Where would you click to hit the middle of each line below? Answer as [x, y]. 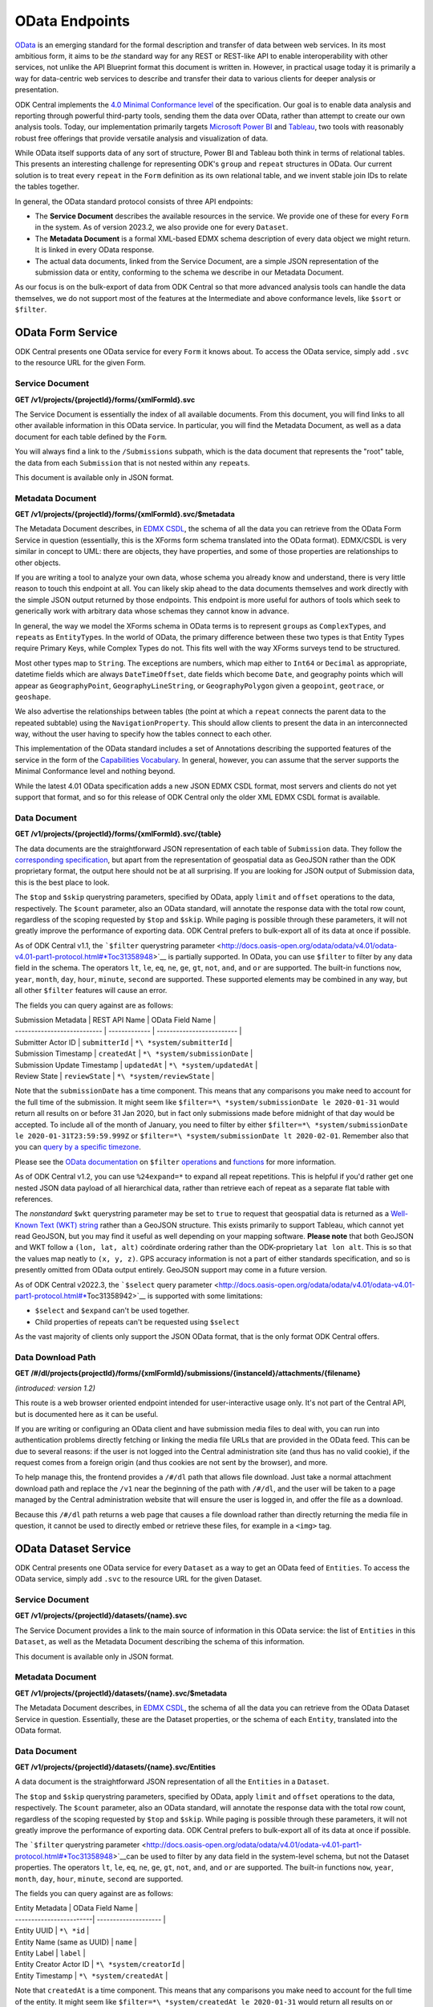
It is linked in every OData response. [95, 250]
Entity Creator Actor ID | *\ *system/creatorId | [100, 1964]
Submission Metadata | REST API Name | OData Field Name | [115, 1020]
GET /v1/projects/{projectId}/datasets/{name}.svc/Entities [115, 1767]
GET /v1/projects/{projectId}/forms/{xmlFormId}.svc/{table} [118, 834]
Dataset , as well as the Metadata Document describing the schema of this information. [160, 1642]
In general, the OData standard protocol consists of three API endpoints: [134, 202]
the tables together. [47, 187]
